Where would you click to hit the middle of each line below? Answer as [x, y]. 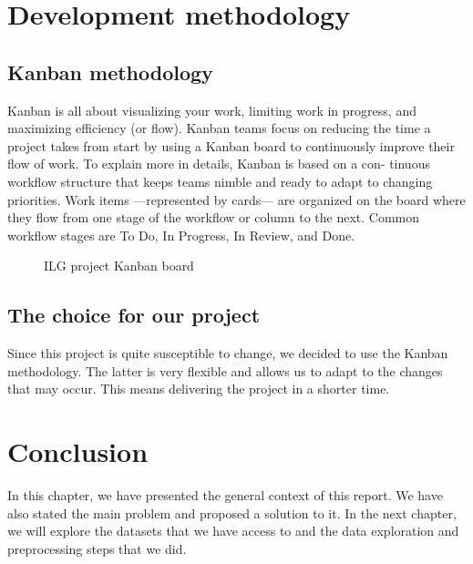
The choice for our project [134, 315]
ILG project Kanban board [119, 266]
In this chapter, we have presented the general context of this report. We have [225, 495]
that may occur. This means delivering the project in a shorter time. [199, 389]
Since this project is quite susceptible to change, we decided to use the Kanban [228, 353]
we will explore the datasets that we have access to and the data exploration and [233, 531]
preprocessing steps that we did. [97, 548]
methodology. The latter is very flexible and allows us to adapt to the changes [225, 370]
